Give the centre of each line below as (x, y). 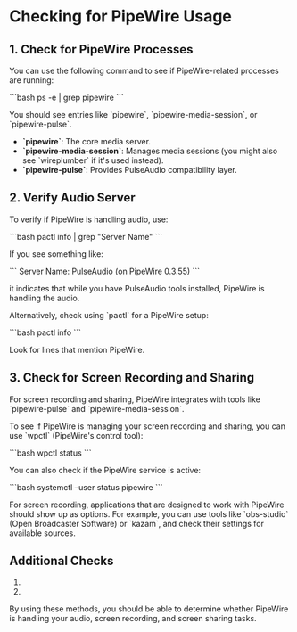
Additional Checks (62, 561)
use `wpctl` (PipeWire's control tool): (76, 435)
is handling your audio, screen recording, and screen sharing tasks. (133, 619)
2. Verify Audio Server (72, 198)
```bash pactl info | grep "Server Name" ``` (86, 236)
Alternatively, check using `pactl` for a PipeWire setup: (109, 315)
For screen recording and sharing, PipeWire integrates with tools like (135, 399)
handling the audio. (45, 298)
